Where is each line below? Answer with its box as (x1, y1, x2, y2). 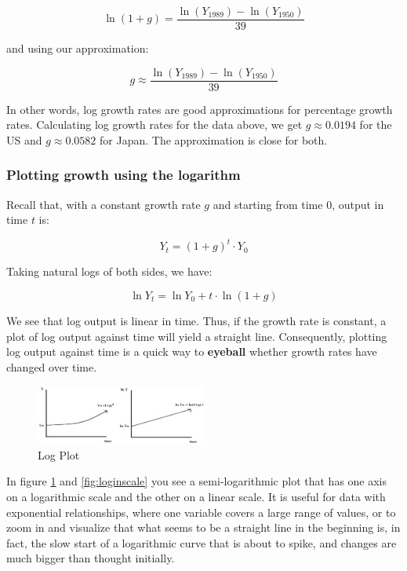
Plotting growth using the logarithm (6, 165, 241, 185)
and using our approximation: (6, 40, 149, 57)
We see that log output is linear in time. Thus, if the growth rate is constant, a (6, 313, 387, 328)
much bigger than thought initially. (6, 550, 175, 566)
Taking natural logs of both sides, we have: (6, 263, 213, 280)
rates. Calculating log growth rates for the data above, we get (6, 116, 303, 133)
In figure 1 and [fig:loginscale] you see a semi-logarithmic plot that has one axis (6, 473, 387, 489)
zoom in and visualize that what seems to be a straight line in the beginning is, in (6, 519, 401, 536)
